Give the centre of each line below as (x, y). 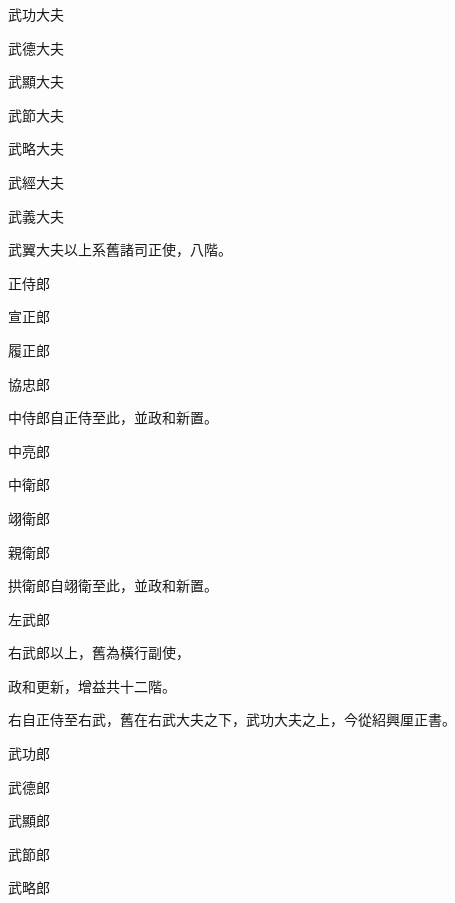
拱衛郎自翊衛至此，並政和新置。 (113, 585)
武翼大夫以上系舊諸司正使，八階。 (120, 249)
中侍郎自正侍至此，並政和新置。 (113, 417)
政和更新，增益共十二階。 (92, 685)
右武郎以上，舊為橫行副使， (99, 652)
